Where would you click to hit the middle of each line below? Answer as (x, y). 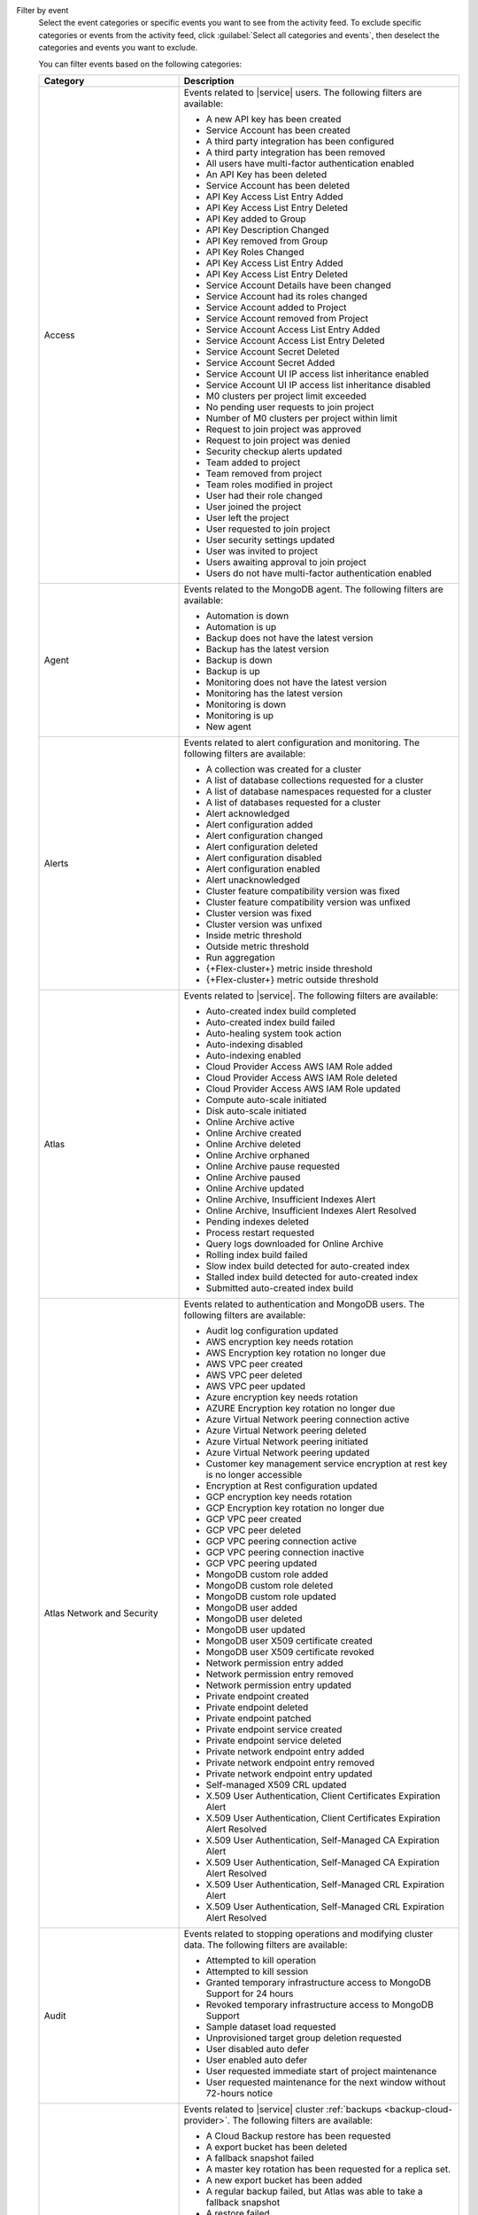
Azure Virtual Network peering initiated (287, 1442)
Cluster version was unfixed (264, 924)
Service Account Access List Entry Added (293, 330)
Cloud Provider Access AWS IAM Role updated (303, 1088)
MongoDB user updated (255, 1629)
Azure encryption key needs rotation (282, 1397)
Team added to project (253, 462)
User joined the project (254, 507)
